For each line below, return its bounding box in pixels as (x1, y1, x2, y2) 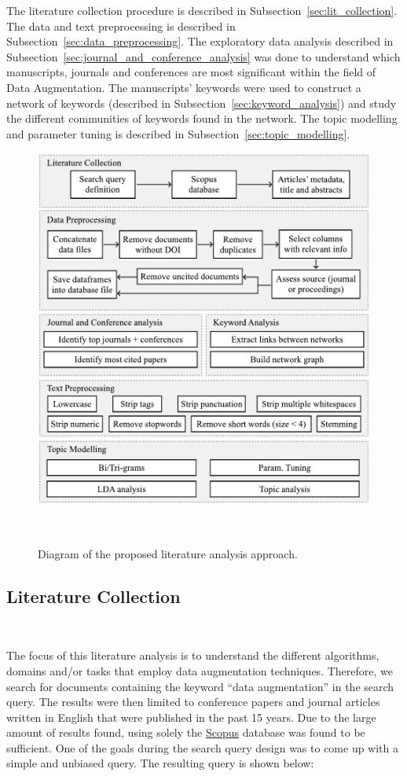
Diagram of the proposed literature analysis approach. (38, 545, 298, 561)
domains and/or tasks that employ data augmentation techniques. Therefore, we (6, 662, 393, 679)
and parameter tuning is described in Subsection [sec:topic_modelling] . (6, 125, 350, 142)
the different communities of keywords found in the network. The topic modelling (6, 110, 398, 127)
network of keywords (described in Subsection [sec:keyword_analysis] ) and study (6, 94, 397, 111)
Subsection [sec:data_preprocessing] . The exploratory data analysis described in (6, 33, 394, 50)
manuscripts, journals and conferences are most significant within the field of (6, 64, 376, 80)
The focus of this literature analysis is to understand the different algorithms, (6, 647, 379, 664)
